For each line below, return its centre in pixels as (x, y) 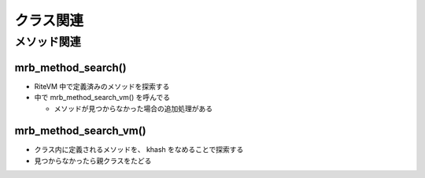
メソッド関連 (48, 42)
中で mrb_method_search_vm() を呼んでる (102, 98)
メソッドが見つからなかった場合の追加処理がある (133, 108)
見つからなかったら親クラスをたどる (93, 161)
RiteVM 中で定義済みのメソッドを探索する (102, 86)
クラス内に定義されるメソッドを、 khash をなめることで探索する (139, 150)
